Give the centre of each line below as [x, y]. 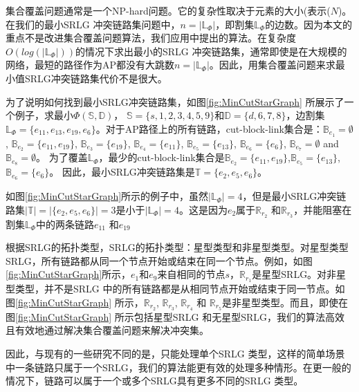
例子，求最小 [44, 115]
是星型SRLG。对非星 [299, 274]
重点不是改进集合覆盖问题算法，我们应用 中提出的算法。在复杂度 [151, 38]
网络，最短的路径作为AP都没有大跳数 [90, 65]
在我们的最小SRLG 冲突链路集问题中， [93, 24]
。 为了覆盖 [62, 157]
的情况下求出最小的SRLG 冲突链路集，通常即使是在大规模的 [211, 51]
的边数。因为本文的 [309, 24]
